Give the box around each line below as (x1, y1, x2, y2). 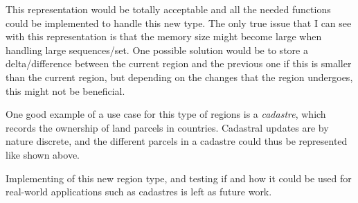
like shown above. (6, 147, 80, 161)
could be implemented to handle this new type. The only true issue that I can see (6, 15, 352, 30)
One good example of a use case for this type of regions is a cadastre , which (6, 107, 326, 121)
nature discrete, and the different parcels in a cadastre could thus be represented (6, 134, 348, 148)
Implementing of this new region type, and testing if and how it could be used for (6, 170, 352, 185)
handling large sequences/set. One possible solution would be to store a (6, 42, 308, 57)
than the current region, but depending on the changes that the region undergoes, (6, 69, 353, 84)
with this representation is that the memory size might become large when (6, 29, 322, 44)
